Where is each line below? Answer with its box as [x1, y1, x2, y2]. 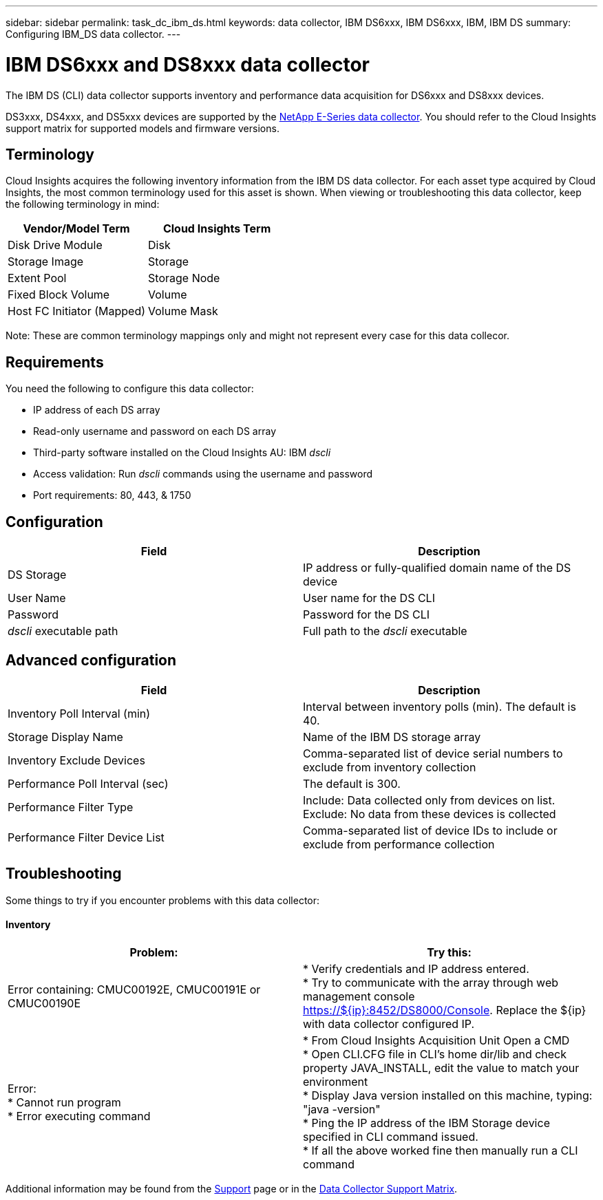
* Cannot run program [8, 1095, 121, 1109]
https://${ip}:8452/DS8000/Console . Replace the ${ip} [303, 1003, 586, 1017]
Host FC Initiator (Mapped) [8, 304, 146, 319]
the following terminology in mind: [6, 198, 160, 211]
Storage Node [148, 271, 220, 286]
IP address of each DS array [33, 404, 160, 416]
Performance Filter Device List [8, 830, 165, 844]
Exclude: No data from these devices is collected [303, 806, 556, 821]
